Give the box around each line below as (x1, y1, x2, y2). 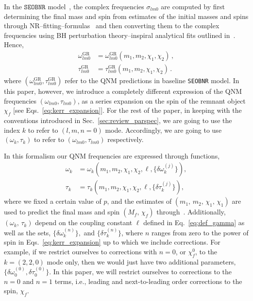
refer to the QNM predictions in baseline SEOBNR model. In (65, 75, 239, 86)
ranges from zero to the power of (152, 227, 249, 237)
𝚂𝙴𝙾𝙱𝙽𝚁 (24, 4, 46, 11)
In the (4, 1, 22, 11)
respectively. (107, 134, 144, 144)
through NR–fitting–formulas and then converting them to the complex (4, 20, 219, 31)
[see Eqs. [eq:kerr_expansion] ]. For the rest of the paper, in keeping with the (13, 105, 242, 115)
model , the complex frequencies (48, 1, 144, 11)
